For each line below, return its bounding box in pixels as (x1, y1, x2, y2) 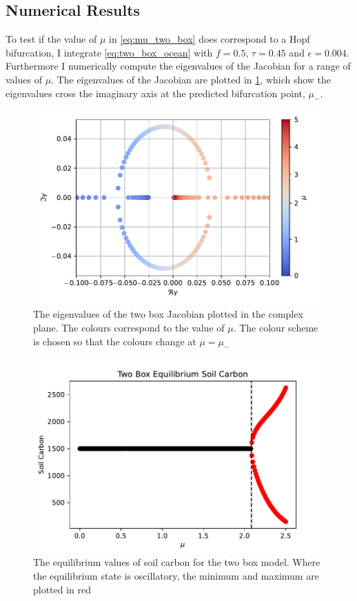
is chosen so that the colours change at (33, 334, 196, 348)
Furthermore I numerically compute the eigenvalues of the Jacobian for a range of (6, 59, 351, 73)
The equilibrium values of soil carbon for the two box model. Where (33, 555, 320, 569)
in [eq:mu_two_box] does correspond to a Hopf (109, 32, 310, 46)
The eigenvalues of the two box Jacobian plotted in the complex (33, 307, 303, 321)
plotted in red (33, 582, 92, 596)
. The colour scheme (233, 320, 318, 335)
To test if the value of (6, 32, 97, 46)
